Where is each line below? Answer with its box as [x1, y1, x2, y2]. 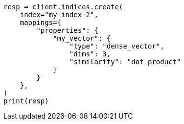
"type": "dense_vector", [69, 42, 164, 50]
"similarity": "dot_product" [69, 58, 181, 66]
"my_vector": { [53, 34, 111, 42]
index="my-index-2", [20, 11, 98, 19]
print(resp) [3, 97, 49, 105]
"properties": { [36, 26, 98, 34]
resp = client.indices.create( [3, 3, 123, 11]
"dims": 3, [69, 50, 111, 58]
